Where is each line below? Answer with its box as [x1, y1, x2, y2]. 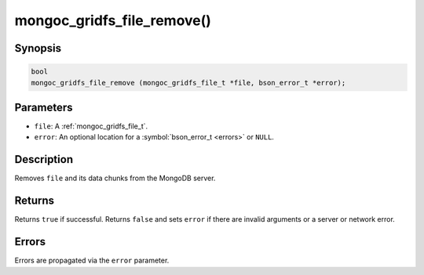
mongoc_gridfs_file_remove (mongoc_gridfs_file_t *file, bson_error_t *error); [31, 78, 346, 87]
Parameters [14, 100, 73, 114]
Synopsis [14, 42, 62, 55]
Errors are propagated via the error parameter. [14, 255, 170, 266]
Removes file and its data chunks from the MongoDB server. [14, 173, 216, 183]
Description [14, 153, 74, 166]
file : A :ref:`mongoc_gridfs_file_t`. [34, 121, 148, 131]
